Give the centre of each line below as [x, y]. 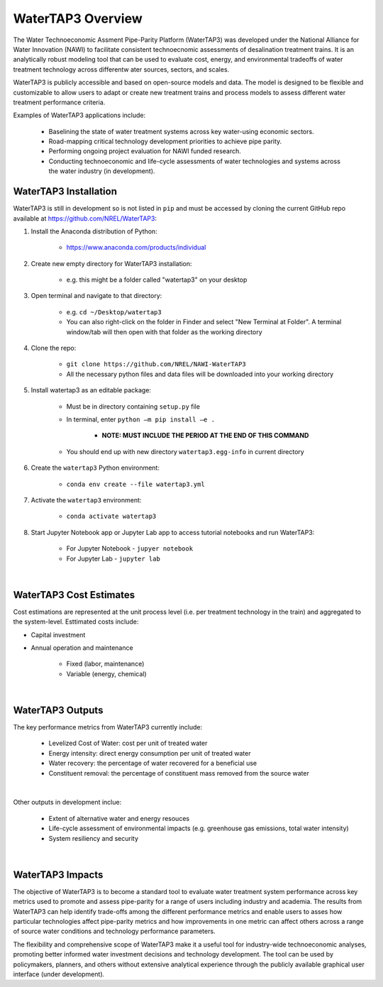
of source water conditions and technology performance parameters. [114, 931]
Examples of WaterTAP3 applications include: [79, 115]
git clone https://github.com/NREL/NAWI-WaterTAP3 [156, 364]
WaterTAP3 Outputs [58, 710]
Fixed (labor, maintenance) [105, 664]
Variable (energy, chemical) [106, 673]
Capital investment [58, 634]
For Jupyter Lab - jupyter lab [113, 558]
